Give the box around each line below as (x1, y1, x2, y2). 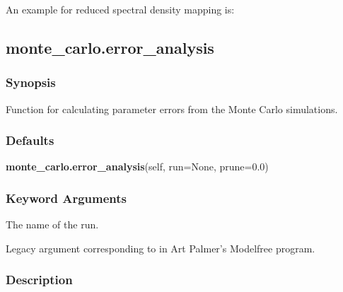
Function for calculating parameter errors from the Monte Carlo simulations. (6, 101, 338, 116)
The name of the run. (6, 217, 99, 232)
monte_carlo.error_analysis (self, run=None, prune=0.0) (6, 159, 269, 174)
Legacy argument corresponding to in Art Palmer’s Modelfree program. (6, 240, 315, 255)
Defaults (6, 132, 54, 149)
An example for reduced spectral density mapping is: (6, 2, 235, 16)
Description (6, 271, 73, 288)
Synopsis (6, 74, 56, 91)
